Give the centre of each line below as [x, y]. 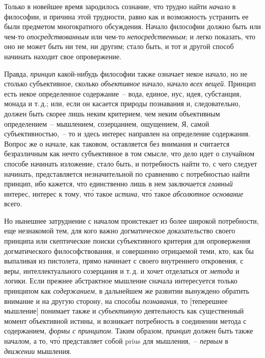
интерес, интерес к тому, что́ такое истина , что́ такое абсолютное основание [124, 193]
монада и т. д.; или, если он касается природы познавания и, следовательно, [122, 103]
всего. [13, 204]
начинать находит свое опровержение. [63, 56]
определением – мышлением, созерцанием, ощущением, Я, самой [107, 123]
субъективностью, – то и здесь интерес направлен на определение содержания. [127, 134]
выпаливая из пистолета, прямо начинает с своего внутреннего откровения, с [124, 261]
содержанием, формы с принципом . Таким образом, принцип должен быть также [129, 331]
